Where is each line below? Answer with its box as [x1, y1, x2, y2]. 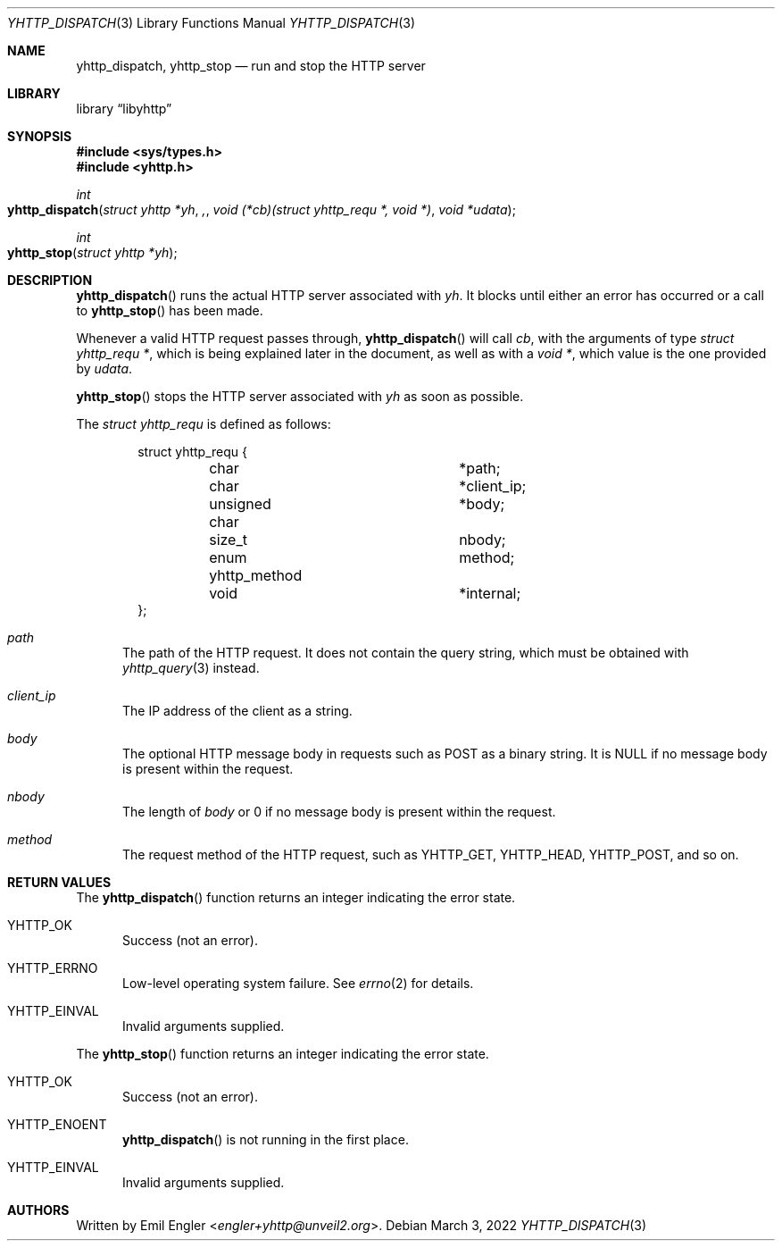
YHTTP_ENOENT [7, 1117, 107, 1132]
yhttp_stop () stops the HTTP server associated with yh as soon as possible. [76, 389, 524, 404]
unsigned [209, 495, 271, 513]
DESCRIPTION [7, 272, 93, 288]
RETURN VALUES [7, 875, 112, 890]
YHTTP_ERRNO [7, 960, 98, 976]
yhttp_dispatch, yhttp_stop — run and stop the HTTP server [76, 58, 426, 73]
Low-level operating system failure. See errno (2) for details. [122, 976, 474, 991]
